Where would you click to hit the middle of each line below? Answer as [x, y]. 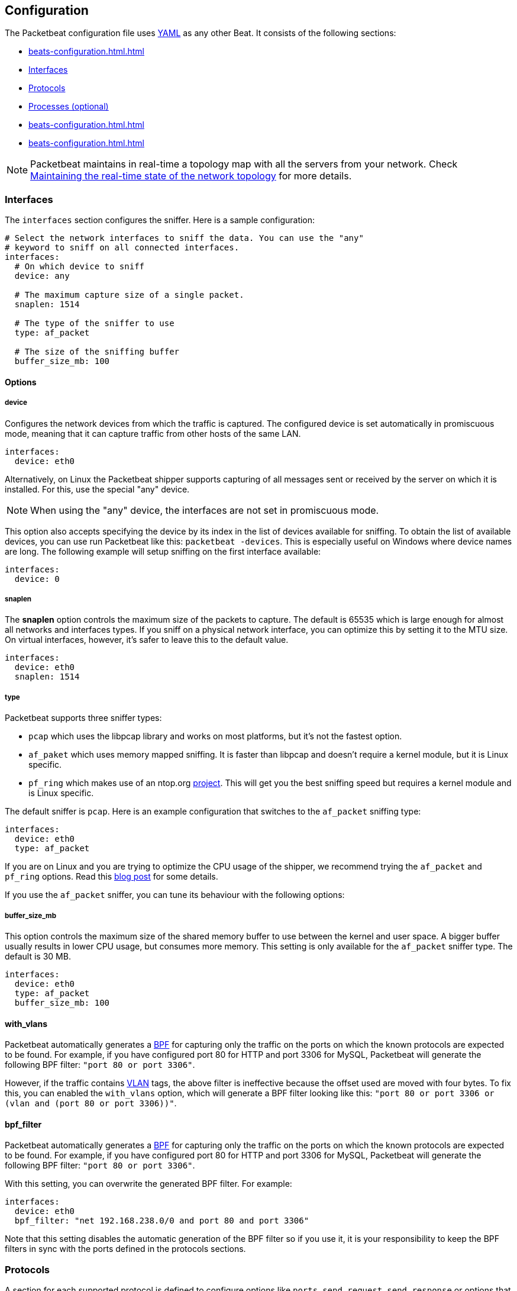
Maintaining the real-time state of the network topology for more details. [191, 176]
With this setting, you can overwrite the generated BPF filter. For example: [148, 1184]
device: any [42, 276]
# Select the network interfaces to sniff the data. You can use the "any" [184, 238]
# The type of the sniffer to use [94, 323]
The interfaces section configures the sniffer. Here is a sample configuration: [160, 220]
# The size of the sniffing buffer [97, 352]
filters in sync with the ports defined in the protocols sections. [125, 1249]
